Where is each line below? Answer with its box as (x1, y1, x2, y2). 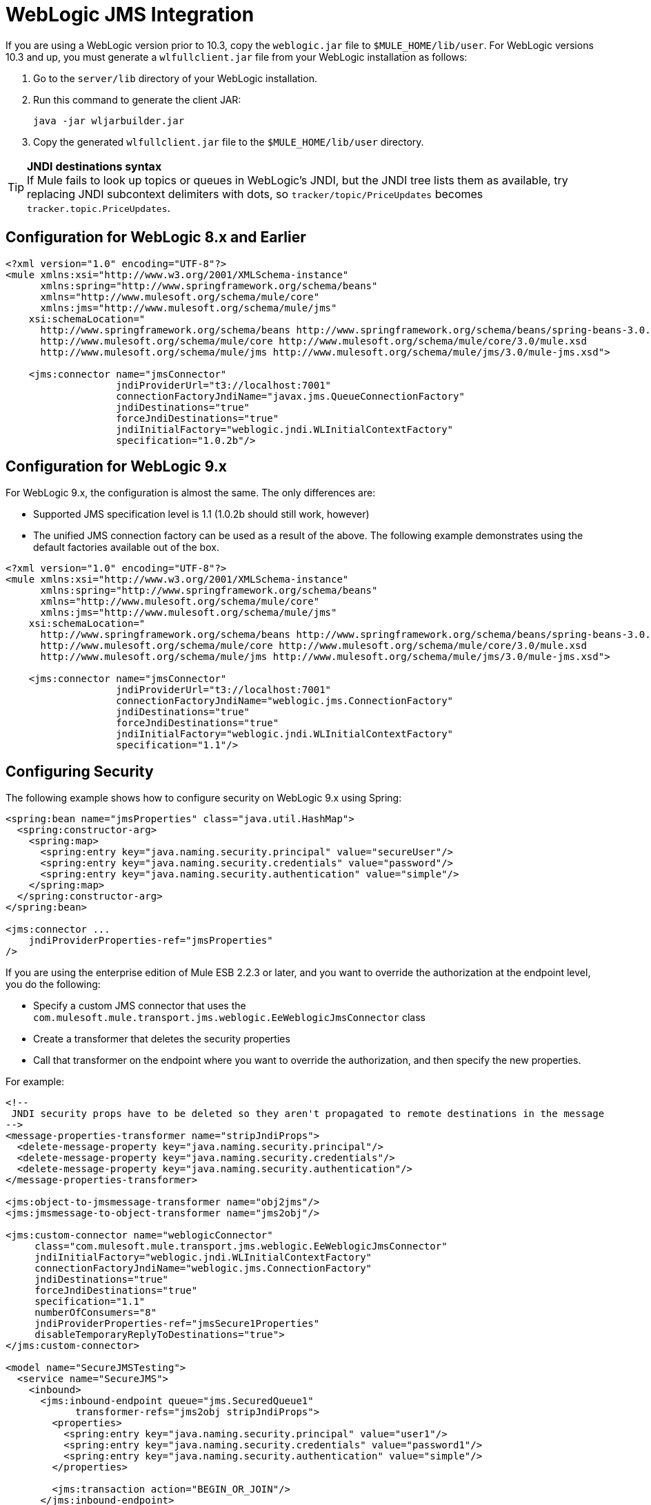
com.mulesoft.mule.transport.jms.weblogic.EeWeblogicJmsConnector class (33, 1011, 425, 1024)
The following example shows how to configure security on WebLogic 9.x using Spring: (6, 792, 402, 804)
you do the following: (6, 978, 101, 991)
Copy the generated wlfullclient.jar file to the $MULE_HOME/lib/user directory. (33, 135, 424, 148)
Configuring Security (6, 762, 154, 780)
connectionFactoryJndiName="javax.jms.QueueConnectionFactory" (116, 390, 465, 402)
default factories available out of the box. (33, 541, 219, 554)
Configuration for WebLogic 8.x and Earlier (6, 229, 306, 246)
